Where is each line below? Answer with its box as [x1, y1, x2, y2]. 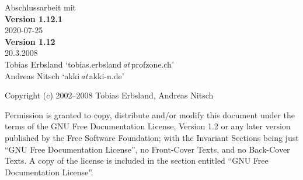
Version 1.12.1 [5, 12, 63, 24]
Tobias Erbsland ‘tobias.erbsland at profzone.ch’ [5, 58, 174, 70]
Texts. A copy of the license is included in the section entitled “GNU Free [5, 154, 269, 167]
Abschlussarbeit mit [5, 1, 76, 13]
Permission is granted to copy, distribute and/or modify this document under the [5, 108, 295, 121]
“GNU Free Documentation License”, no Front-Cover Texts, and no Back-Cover [5, 143, 290, 155]
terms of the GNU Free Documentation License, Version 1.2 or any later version [5, 120, 291, 132]
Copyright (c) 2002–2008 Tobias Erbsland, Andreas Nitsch [5, 89, 214, 101]
